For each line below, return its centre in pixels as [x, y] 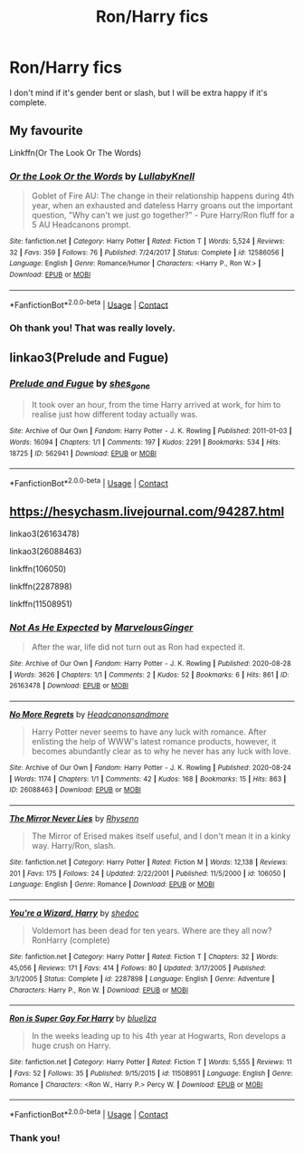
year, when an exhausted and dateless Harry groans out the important [162, 206]
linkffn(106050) [38, 569]
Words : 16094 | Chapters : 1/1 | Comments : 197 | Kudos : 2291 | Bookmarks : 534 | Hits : [145, 442]
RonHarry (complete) [71, 940]
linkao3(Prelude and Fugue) [89, 357]
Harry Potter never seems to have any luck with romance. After [149, 732]
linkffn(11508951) [41, 603]
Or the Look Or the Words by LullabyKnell [102, 176]
